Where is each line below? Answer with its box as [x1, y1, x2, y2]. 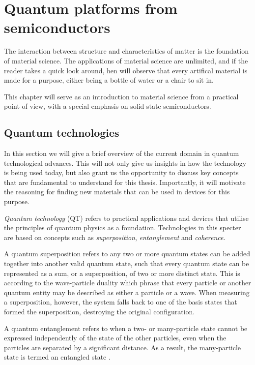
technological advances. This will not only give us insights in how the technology [4, 157, 247, 168]
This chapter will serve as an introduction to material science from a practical [4, 91, 239, 101]
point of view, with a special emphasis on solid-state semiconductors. [4, 101, 211, 111]
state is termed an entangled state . [4, 352, 111, 362]
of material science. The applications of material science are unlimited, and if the [4, 55, 248, 65]
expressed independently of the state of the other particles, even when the [4, 333, 227, 343]
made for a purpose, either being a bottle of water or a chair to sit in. [4, 75, 214, 85]
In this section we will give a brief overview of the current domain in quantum [4, 148, 239, 158]
